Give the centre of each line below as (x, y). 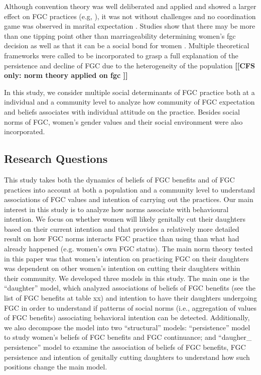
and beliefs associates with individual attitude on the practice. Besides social (122, 111)
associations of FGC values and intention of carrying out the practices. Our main (129, 199)
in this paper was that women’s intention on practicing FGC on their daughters (126, 258)
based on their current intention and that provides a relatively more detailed (122, 228)
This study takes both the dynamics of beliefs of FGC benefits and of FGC (119, 179)
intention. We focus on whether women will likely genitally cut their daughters (125, 219)
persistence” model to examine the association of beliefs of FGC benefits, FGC (125, 347)
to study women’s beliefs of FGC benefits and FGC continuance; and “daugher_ (128, 337)
